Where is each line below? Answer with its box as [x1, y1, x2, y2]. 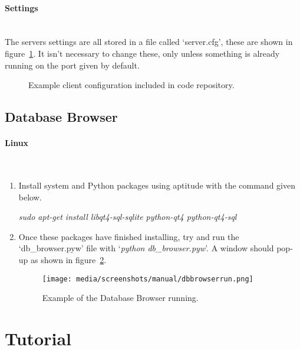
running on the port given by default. [5, 59, 140, 71]
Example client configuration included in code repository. [28, 79, 235, 91]
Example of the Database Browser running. [42, 291, 199, 304]
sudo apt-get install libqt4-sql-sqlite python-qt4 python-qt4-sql [18, 210, 237, 223]
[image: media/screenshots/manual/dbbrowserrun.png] [42, 274, 253, 283]
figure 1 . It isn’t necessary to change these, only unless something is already [5, 47, 280, 59]
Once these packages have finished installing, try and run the [18, 230, 239, 242]
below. [18, 190, 42, 203]
